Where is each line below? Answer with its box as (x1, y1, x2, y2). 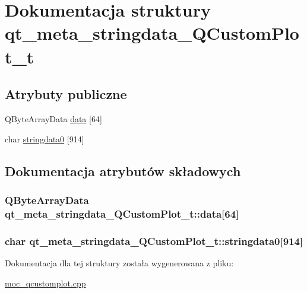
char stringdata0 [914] (5, 132, 84, 145)
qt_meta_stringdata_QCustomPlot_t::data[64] (5, 206, 239, 221)
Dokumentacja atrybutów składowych (5, 161, 241, 180)
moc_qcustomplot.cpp (5, 276, 86, 289)
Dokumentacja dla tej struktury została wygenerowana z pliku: (5, 256, 234, 269)
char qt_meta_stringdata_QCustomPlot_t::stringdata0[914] (5, 233, 303, 248)
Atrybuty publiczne (5, 85, 127, 103)
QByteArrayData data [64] (5, 112, 102, 125)
